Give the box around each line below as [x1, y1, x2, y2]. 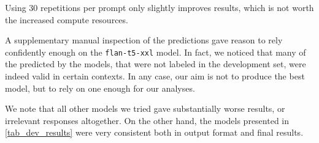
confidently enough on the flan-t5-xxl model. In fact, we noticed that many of [5, 45, 306, 58]
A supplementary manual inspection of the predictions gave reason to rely [5, 34, 283, 46]
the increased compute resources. [5, 13, 128, 26]
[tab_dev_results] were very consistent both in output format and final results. [5, 126, 304, 139]
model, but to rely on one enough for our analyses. [5, 81, 195, 94]
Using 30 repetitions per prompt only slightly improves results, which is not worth [5, 1, 314, 13]
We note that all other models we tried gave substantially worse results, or [5, 102, 285, 115]
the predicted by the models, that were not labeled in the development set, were [5, 57, 306, 70]
